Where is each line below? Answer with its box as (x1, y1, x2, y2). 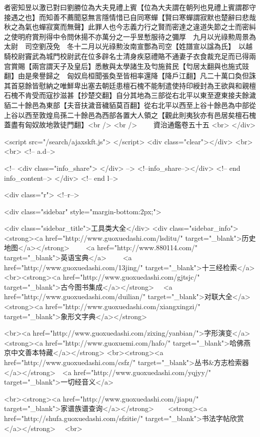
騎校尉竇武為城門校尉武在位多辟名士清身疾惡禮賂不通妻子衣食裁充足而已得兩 (4, 50, 256, 61)
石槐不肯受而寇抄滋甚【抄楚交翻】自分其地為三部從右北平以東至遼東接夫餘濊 (4, 90, 256, 100)
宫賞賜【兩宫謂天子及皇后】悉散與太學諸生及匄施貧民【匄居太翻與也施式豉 (4, 60, 249, 71)
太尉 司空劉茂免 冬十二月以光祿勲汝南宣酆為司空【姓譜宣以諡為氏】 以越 (4, 41, 252, 51)
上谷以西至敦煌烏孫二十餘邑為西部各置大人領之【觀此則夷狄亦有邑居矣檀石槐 (4, 109, 256, 120)
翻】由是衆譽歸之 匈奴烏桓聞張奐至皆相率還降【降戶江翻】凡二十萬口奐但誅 (4, 70, 256, 81)
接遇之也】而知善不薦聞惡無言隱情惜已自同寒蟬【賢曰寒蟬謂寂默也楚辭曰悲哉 (4, 11, 256, 22)
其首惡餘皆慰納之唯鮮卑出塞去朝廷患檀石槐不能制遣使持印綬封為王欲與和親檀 (4, 80, 256, 90)
